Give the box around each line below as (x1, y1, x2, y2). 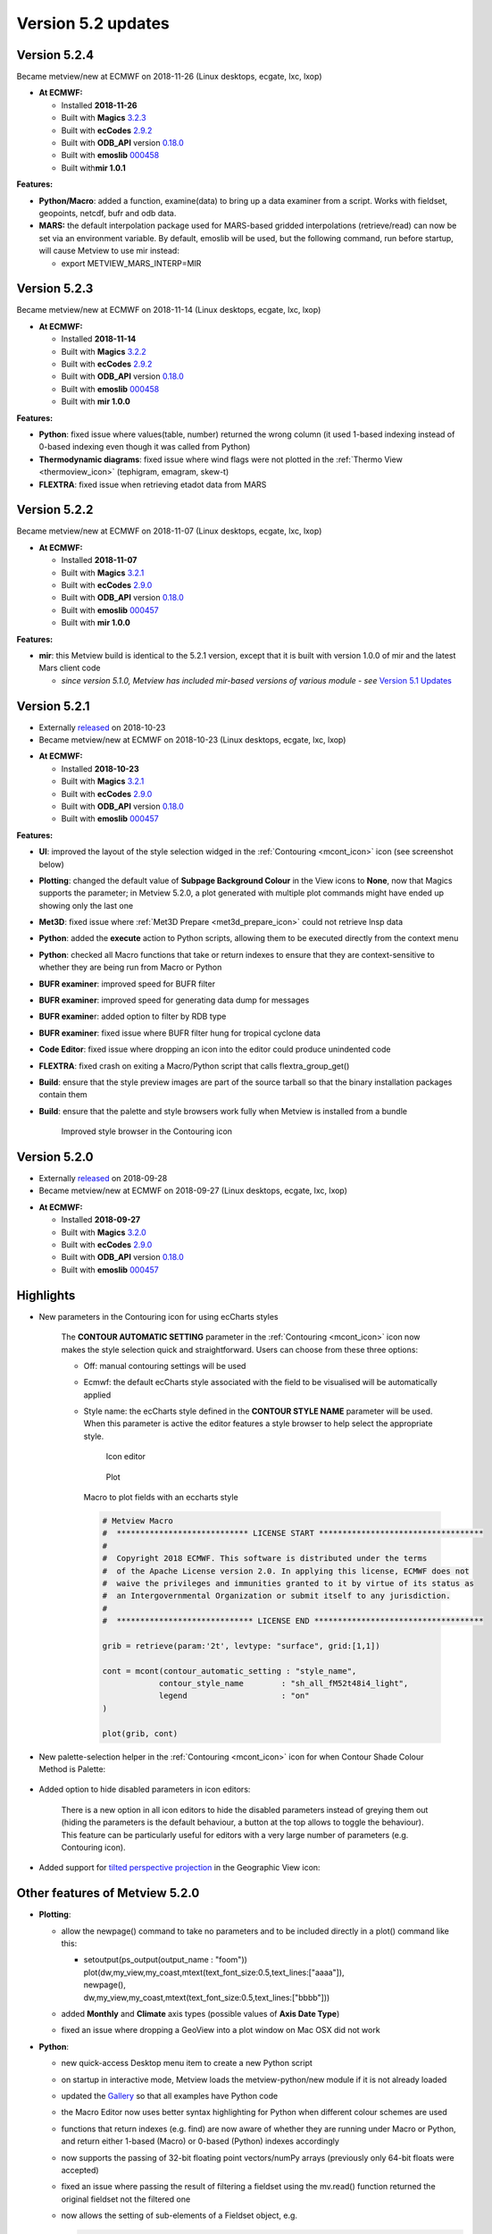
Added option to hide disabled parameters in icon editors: (38, 1784, 251, 1795)
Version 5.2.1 (16, 698, 90, 714)
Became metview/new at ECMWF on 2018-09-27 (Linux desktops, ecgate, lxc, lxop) (38, 1185, 348, 1197)
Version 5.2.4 (16, 47, 94, 63)
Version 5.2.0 (16, 1149, 94, 1164)
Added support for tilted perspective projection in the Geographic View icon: (38, 1862, 321, 1873)
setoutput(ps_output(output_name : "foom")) (83, 1954, 247, 1965)
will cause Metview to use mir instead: (38, 246, 180, 256)
